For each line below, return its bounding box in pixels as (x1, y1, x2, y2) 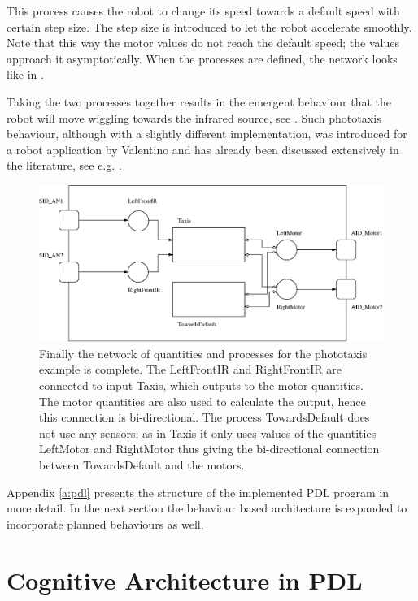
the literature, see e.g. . (7, 157, 122, 174)
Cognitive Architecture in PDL (7, 563, 363, 596)
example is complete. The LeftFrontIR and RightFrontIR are (39, 361, 342, 378)
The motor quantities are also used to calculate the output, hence (39, 392, 366, 409)
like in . (7, 66, 44, 83)
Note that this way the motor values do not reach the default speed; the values (7, 34, 399, 51)
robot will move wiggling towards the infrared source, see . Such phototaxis (7, 109, 381, 126)
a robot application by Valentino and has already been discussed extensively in (7, 141, 399, 158)
